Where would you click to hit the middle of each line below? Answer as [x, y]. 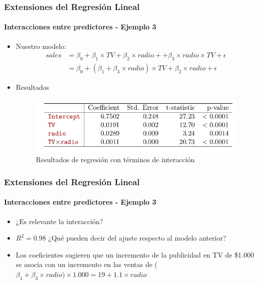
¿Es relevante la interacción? [59, 221]
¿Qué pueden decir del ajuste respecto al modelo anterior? [137, 238]
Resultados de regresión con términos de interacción [115, 159]
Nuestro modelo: [41, 46]
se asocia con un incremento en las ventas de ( [86, 264]
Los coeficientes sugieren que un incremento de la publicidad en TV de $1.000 [135, 254]
